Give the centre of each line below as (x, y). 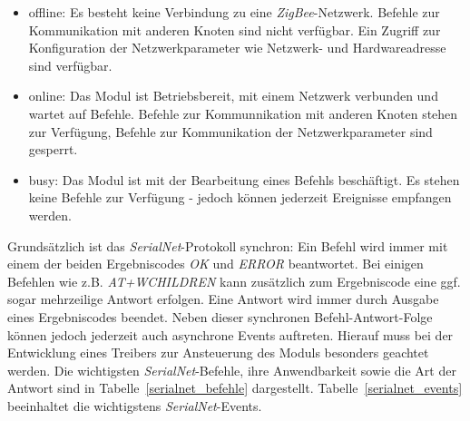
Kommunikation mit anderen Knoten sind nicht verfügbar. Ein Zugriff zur (235, 29)
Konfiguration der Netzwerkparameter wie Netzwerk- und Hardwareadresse (237, 48)
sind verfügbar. (70, 65)
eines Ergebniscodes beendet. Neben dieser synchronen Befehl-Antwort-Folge (220, 316)
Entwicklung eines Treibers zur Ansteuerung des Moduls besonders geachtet (218, 352)
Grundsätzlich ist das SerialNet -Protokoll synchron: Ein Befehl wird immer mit (228, 245)
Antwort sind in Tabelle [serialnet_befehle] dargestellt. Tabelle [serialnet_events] (235, 388)
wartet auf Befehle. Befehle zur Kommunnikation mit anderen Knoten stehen (243, 113)
